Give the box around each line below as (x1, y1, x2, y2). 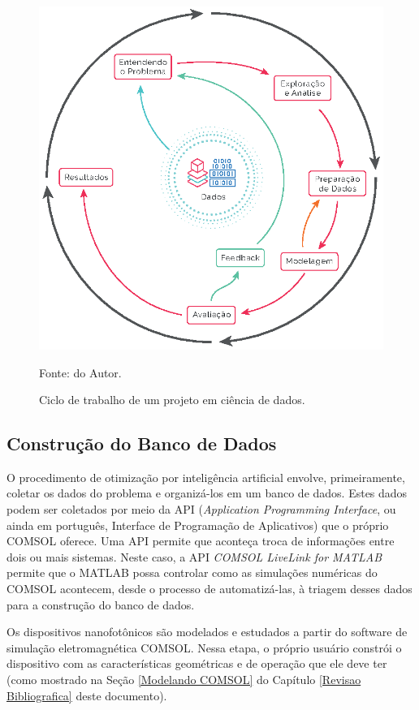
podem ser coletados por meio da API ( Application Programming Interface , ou (6, 501, 396, 518)
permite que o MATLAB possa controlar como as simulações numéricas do (6, 564, 378, 581)
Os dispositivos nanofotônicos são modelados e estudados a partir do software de (6, 623, 408, 640)
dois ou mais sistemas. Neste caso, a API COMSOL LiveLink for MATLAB (6, 548, 382, 565)
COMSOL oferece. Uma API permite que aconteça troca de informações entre (6, 532, 395, 549)
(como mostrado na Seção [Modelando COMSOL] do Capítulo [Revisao (6, 671, 361, 688)
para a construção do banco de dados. (6, 596, 195, 613)
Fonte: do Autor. (39, 364, 122, 381)
